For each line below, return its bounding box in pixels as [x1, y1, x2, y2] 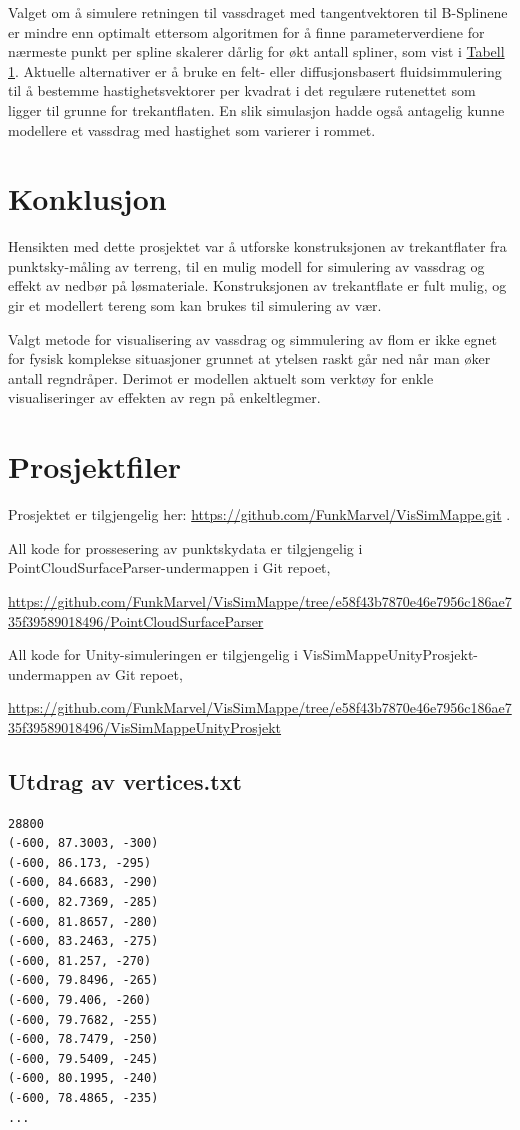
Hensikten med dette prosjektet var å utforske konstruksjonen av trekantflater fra [8, 236, 507, 257]
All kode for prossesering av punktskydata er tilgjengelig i [8, 537, 363, 558]
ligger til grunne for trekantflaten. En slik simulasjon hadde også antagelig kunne [8, 99, 505, 120]
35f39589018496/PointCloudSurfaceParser [8, 610, 264, 631]
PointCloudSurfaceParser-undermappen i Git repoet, [8, 557, 331, 578]
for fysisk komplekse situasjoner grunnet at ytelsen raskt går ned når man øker [8, 348, 491, 369]
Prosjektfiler [8, 446, 182, 487]
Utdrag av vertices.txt [8, 765, 242, 796]
